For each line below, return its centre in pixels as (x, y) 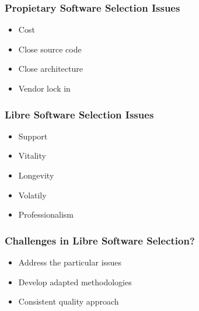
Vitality (32, 155)
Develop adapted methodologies (75, 282)
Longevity (36, 175)
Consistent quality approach (69, 301)
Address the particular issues (70, 262)
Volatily (32, 195)
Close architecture (50, 69)
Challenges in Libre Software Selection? (100, 240)
